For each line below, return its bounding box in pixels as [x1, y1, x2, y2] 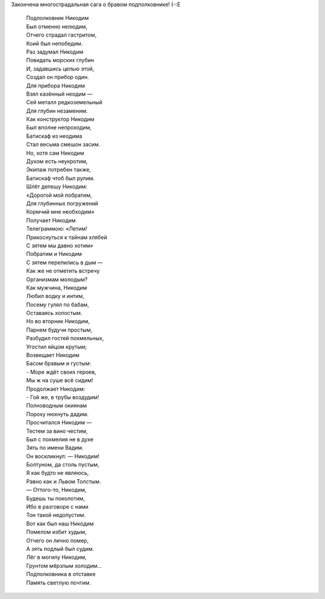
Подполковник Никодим [26, 14, 89, 22]
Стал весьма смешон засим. [26, 141, 101, 148]
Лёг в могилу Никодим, [26, 554, 87, 561]
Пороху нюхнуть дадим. [26, 410, 88, 418]
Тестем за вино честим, [26, 427, 88, 435]
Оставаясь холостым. [26, 309, 82, 317]
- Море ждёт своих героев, [26, 368, 96, 376]
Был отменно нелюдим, [26, 23, 88, 30]
